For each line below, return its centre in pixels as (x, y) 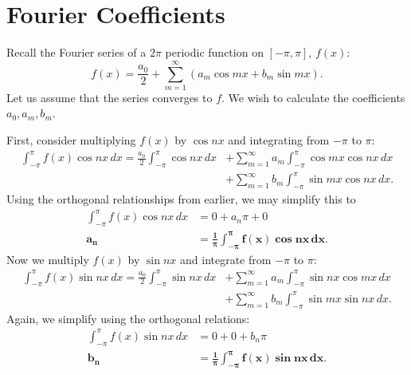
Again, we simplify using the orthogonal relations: (128, 318)
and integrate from (226, 259)
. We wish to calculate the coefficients (313, 97)
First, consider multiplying (71, 140)
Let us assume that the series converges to (110, 97)
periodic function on (214, 52)
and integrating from (279, 140)
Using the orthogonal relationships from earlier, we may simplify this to (181, 199)
